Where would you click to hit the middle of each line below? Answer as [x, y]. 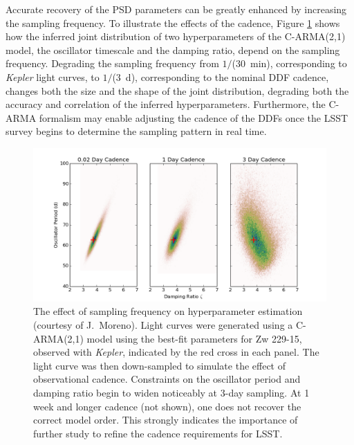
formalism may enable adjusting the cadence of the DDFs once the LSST [194, 117]
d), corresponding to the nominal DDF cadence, [227, 76]
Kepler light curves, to [53, 76]
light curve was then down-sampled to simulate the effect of [159, 365]
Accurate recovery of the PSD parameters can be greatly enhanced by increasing [176, 9]
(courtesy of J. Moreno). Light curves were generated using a [163, 325]
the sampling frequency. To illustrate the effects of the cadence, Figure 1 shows [173, 22]
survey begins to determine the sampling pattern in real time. [136, 131]
